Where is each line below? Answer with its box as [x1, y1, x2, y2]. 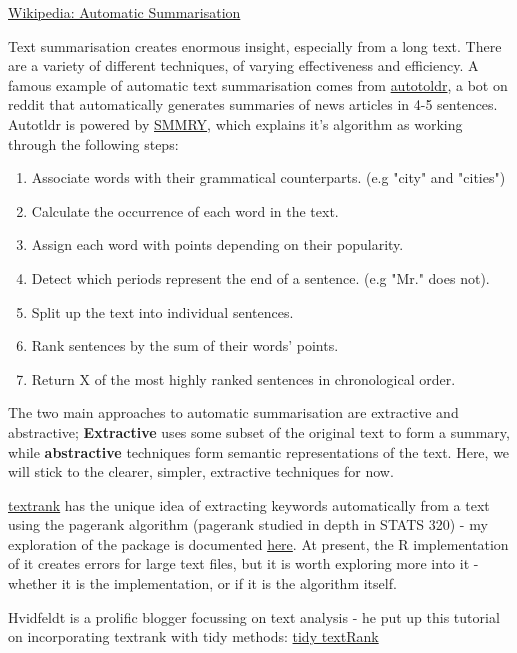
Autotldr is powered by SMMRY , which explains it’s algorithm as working [8, 113, 463, 134]
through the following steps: [8, 133, 179, 154]
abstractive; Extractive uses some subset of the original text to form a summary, [8, 421, 510, 442]
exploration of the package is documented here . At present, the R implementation [8, 533, 509, 554]
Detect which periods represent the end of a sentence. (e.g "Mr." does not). [31, 267, 490, 288]
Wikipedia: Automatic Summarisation [8, 2, 241, 22]
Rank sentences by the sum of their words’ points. [31, 335, 339, 356]
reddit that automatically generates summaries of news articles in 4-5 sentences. [8, 94, 498, 115]
